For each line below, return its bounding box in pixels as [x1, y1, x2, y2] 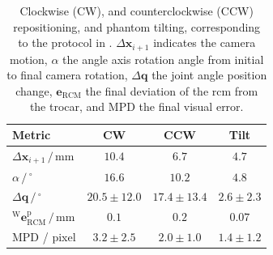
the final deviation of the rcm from [85, 82, 258, 99]
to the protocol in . [18, 34, 113, 51]
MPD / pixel [12, 228, 76, 245]
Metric [12, 126, 51, 143]
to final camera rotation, [6, 66, 128, 83]
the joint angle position [151, 66, 267, 83]
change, [15, 82, 53, 99]
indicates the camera [153, 34, 256, 51]
